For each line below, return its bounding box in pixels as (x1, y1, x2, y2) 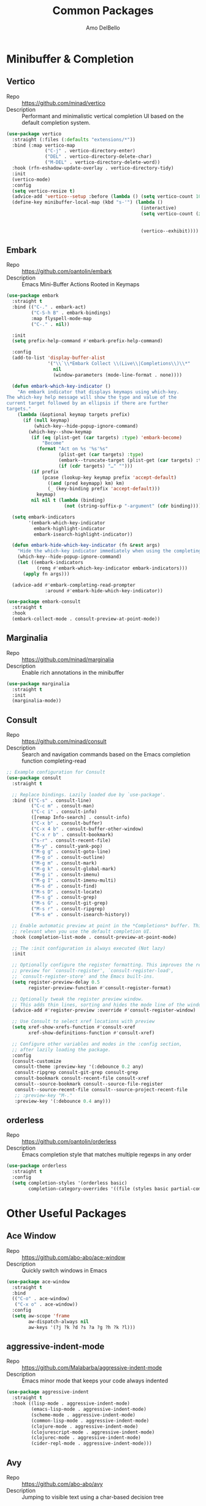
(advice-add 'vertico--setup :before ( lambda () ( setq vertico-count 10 (12, 194, 202, 200)
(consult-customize (12, 1058, 62, 1064)
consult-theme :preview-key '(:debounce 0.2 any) (14, 1064, 144, 1070)
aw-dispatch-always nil (28, 1319, 89, 1325)
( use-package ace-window (6, 1279, 70, 1285)
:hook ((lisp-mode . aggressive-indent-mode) (12, 1400, 131, 1407)
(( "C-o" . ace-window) (12, 1296, 70, 1302)
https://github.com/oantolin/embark (21, 268, 112, 275)
